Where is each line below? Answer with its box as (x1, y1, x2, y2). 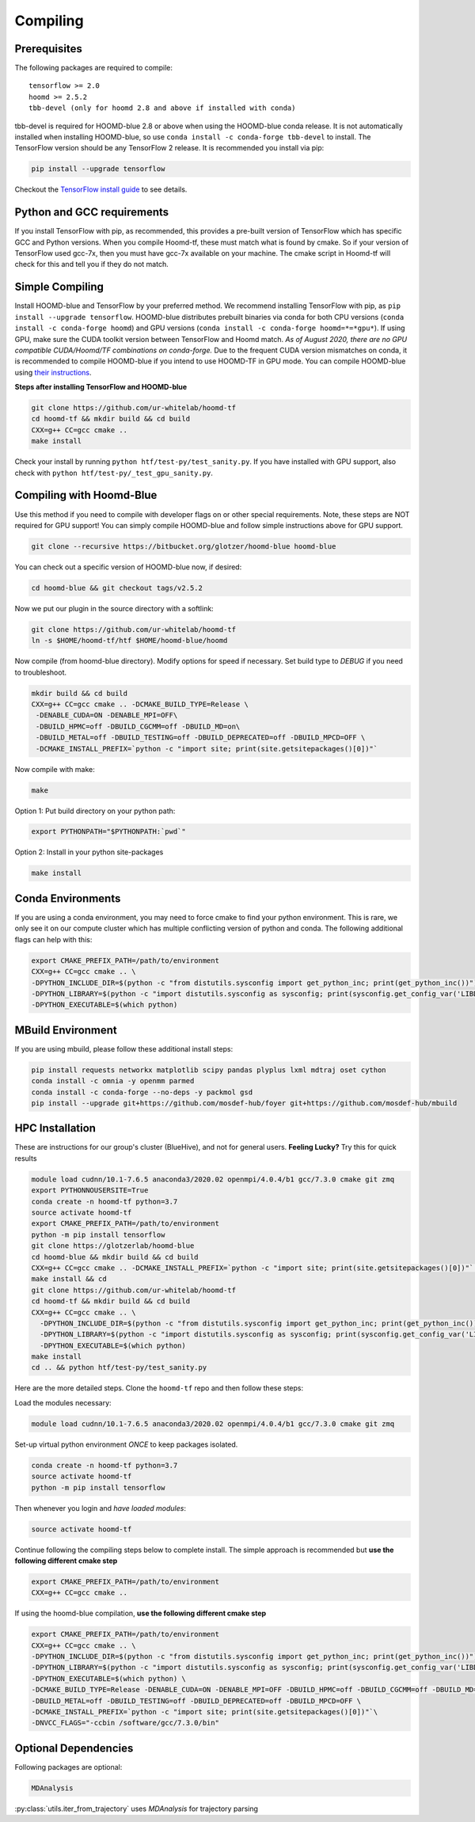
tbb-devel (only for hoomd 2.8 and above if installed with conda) (28, 104, 296, 112)
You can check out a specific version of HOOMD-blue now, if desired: (14, 562, 242, 572)
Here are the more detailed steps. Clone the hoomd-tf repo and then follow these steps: (14, 1383, 304, 1393)
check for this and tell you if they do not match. (14, 260, 169, 269)
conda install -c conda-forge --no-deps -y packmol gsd (31, 1087, 253, 1097)
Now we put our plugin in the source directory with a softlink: (14, 603, 214, 613)
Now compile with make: (14, 764, 95, 774)
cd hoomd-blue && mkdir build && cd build (31, 1252, 199, 1261)
